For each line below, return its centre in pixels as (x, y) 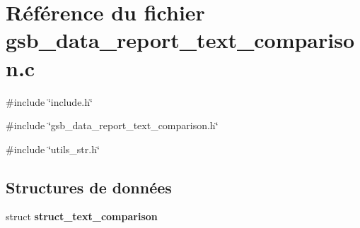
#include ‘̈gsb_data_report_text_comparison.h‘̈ (112, 125)
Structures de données (89, 187)
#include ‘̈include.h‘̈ (49, 101)
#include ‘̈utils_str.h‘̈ (53, 149)
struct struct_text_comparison (82, 216)
